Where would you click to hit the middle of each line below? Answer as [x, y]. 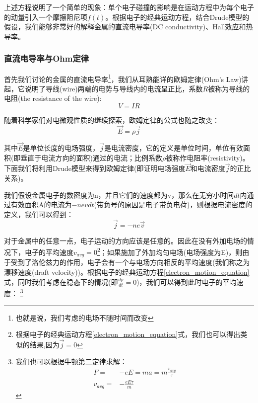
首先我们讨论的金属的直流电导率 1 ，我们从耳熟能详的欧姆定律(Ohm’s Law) [123, 78]
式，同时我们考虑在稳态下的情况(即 [61, 282]
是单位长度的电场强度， [61, 148]
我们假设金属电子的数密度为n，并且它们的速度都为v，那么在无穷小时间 [119, 195]
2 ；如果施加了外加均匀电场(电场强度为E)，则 [170, 251]
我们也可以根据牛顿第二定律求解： [71, 361]
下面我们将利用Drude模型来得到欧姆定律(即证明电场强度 [95, 168]
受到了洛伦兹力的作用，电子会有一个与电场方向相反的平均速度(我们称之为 [130, 262]
